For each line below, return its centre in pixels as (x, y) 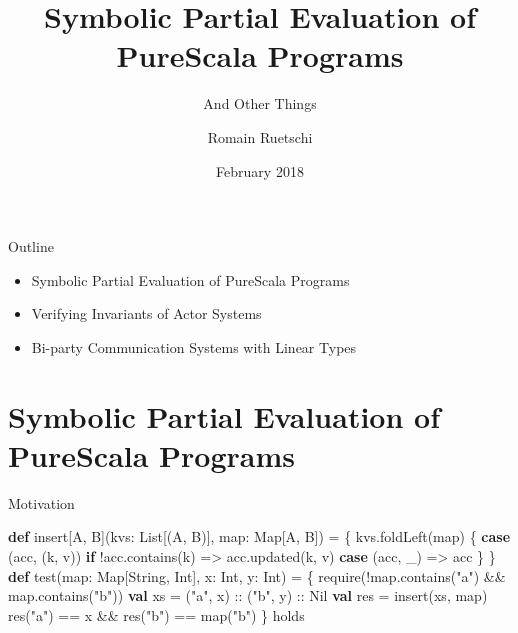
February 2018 (260, 170)
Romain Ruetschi (260, 136)
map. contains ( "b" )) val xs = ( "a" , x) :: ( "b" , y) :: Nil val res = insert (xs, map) (248, 595)
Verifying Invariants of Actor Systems (146, 313)
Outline (31, 246)
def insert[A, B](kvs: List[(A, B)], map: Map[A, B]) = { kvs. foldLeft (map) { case (259, 536)
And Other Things (260, 103)
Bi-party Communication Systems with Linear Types (194, 346)
